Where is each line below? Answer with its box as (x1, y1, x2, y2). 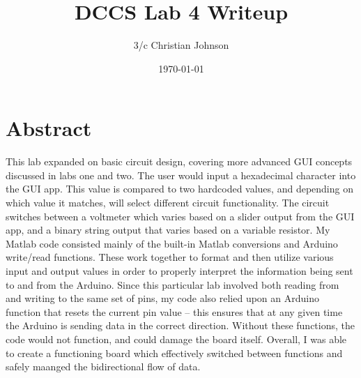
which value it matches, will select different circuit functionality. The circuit (6, 195, 330, 210)
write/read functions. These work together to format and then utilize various (6, 250, 334, 264)
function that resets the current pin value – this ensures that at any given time (6, 304, 343, 319)
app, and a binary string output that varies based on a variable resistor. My (6, 222, 330, 237)
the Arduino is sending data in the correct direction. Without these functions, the (6, 318, 355, 333)
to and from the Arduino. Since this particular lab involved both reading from (6, 277, 339, 292)
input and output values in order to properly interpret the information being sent (6, 264, 353, 278)
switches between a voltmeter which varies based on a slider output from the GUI (6, 209, 355, 223)
